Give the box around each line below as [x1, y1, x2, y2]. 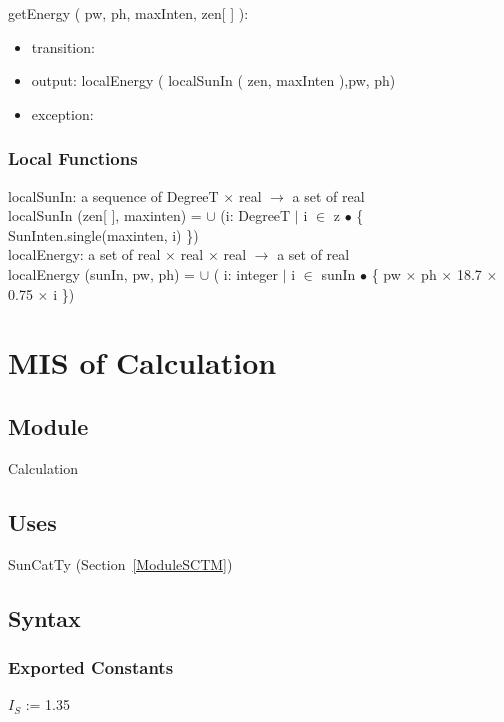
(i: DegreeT [220, 205, 291, 226]
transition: [31, 36, 95, 57]
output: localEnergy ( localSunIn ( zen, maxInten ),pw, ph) [31, 70, 396, 91]
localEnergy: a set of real [8, 244, 161, 265]
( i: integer [213, 263, 278, 284]
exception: [31, 103, 94, 124]
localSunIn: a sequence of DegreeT [8, 185, 219, 206]
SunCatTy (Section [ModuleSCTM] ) [8, 553, 233, 574]
